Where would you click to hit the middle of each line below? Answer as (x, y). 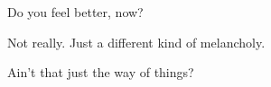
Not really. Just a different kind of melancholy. (136, 42)
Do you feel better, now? (75, 12)
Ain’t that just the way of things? (101, 72)
